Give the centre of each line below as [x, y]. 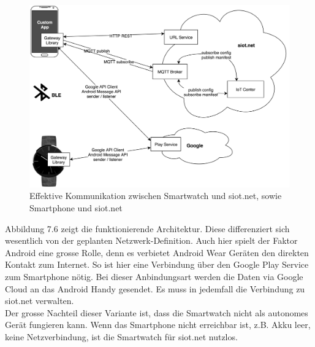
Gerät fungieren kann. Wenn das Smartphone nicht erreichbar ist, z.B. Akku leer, [158, 325]
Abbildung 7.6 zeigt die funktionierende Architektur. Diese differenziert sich [147, 228]
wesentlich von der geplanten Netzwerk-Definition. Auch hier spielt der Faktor [151, 240]
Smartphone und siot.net [76, 208]
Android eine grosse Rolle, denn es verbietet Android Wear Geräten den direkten [157, 252]
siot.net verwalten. [40, 301]
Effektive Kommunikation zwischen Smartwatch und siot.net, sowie [156, 196]
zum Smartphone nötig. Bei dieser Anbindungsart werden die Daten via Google [154, 277]
